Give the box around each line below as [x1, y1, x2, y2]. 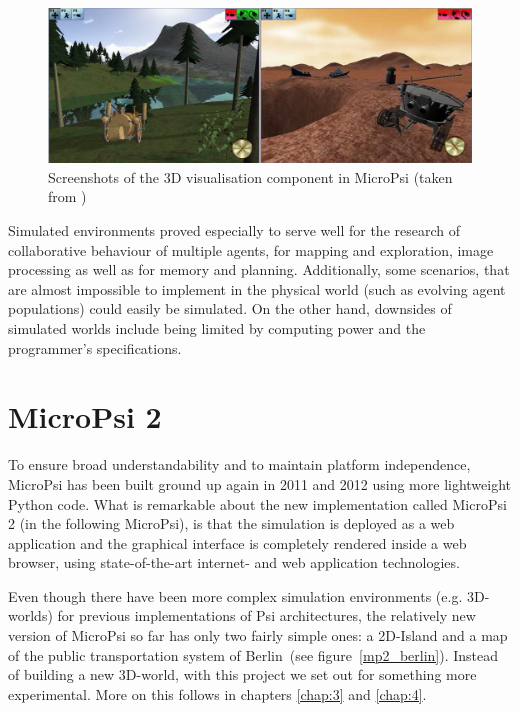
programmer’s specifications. [8, 337, 182, 358]
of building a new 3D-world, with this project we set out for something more [8, 664, 477, 685]
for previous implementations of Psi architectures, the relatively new [57, 605, 476, 626]
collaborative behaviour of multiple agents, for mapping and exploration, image [8, 239, 494, 260]
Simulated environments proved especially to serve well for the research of [8, 220, 461, 241]
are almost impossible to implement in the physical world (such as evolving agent [8, 278, 506, 299]
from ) [48, 186, 87, 207]
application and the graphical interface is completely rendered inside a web [8, 532, 467, 553]
